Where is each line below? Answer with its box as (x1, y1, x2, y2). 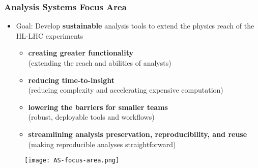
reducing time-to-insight (28, 74, 115, 85)
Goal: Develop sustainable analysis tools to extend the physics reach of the (16, 20, 254, 31)
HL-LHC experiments (16, 30, 83, 41)
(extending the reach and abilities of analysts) (28, 58, 171, 68)
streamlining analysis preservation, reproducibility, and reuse (28, 128, 247, 139)
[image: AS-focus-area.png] (24, 157, 120, 164)
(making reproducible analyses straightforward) (28, 138, 176, 149)
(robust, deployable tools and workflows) (28, 111, 155, 122)
